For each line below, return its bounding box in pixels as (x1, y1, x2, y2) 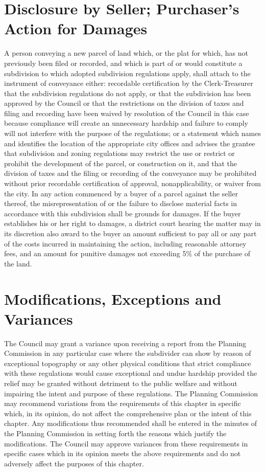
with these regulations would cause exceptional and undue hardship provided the (4, 368, 257, 378)
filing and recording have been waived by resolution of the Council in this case (4, 107, 249, 118)
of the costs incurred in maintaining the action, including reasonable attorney (4, 238, 247, 249)
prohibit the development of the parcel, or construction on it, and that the (4, 158, 237, 168)
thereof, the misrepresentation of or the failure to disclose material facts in (4, 198, 237, 209)
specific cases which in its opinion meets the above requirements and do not (4, 448, 241, 459)
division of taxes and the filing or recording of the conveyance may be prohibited (4, 168, 257, 178)
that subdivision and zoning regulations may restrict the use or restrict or (4, 148, 235, 159)
